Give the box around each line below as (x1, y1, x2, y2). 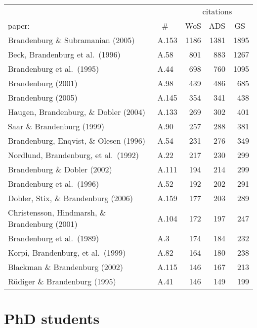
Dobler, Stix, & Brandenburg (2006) (8, 192, 133, 204)
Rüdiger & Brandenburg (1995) (8, 275, 116, 287)
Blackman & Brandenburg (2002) (8, 261, 123, 273)
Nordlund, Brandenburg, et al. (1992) (8, 149, 139, 161)
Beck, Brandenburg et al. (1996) (8, 49, 121, 60)
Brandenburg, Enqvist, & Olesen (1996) (8, 135, 146, 146)
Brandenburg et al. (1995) (8, 63, 99, 74)
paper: (8, 20, 30, 31)
